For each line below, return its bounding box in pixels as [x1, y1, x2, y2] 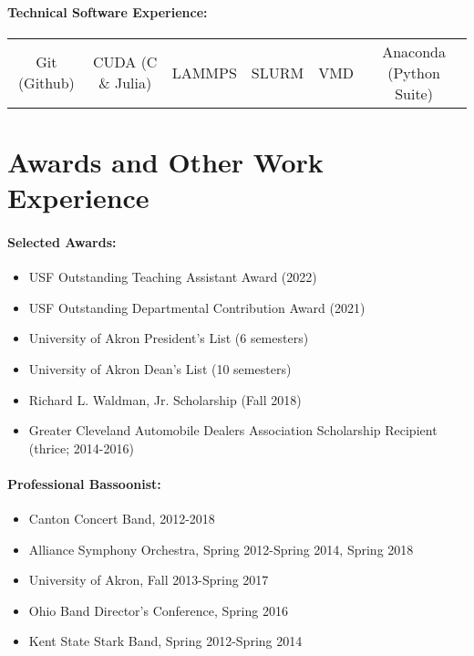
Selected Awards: [7, 232, 117, 251]
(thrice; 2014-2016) [28, 438, 134, 457]
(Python [387, 61, 440, 83]
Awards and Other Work [7, 142, 324, 180]
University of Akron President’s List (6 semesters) [28, 328, 309, 348]
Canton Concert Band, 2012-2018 [28, 509, 215, 528]
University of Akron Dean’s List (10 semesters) [28, 359, 292, 378]
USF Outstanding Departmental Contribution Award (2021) [28, 297, 366, 317]
